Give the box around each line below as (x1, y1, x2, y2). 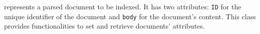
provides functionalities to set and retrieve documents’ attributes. (4, 21, 205, 31)
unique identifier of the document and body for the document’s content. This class (4, 11, 256, 21)
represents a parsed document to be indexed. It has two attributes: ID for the (4, 1, 241, 11)
